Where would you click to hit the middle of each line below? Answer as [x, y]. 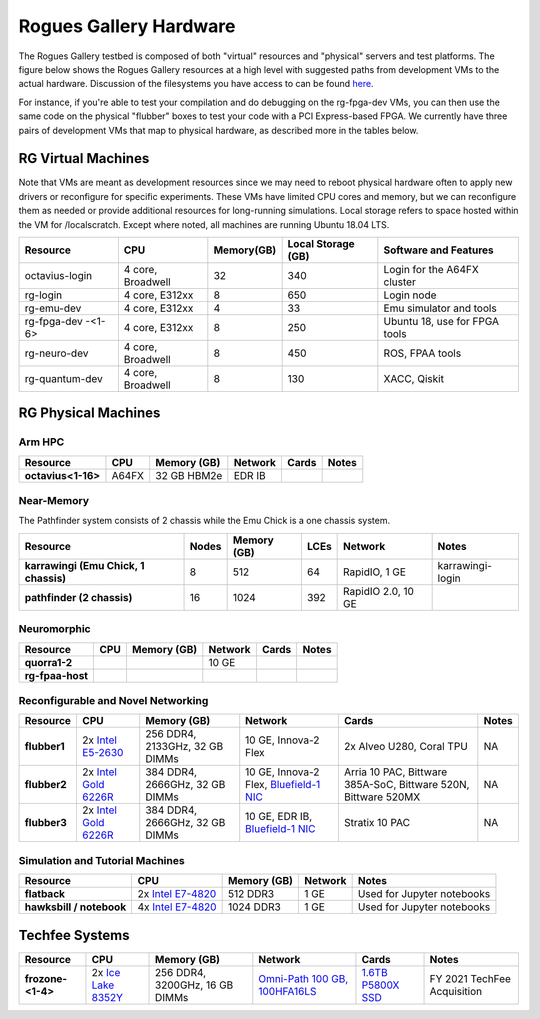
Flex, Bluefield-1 [283, 785]
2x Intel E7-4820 [177, 894]
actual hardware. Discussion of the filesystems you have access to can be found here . [196, 84]
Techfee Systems [74, 935]
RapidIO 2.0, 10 [379, 591]
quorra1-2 [48, 662]
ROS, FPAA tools [422, 353]
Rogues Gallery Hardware [127, 26]
